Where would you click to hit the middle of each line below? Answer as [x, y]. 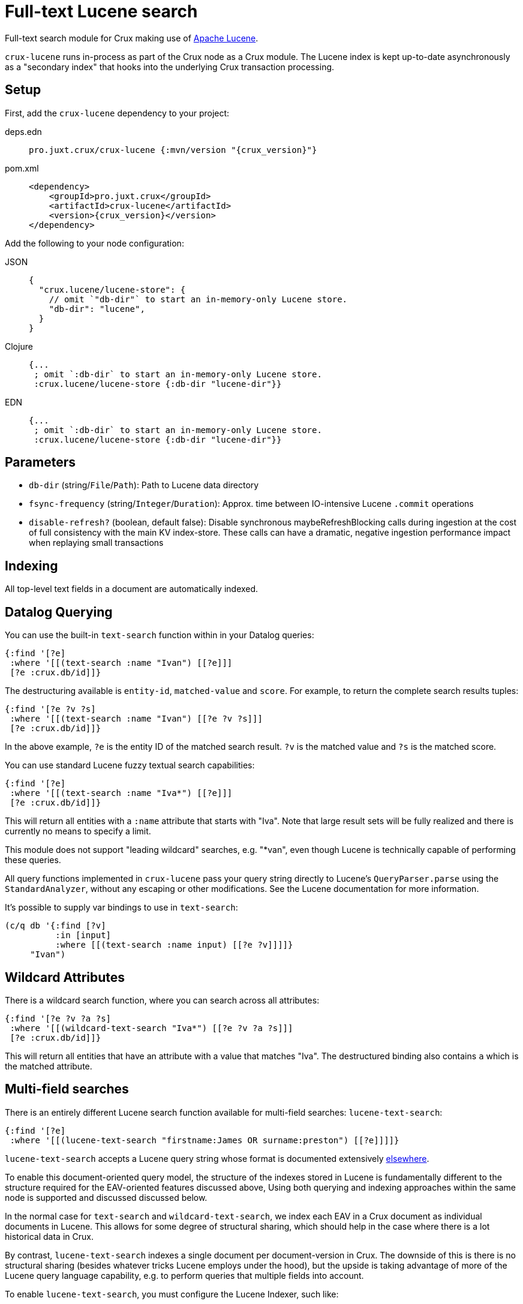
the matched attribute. [49, 1066]
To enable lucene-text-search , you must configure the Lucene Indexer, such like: [172, 1294]
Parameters [40, 462]
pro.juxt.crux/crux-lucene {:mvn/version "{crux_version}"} [173, 150]
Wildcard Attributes [65, 977]
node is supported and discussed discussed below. [106, 1197]
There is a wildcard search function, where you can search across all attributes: [162, 1000]
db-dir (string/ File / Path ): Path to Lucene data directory [144, 485]
